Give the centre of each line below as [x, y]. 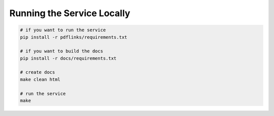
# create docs [38, 72]
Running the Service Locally [70, 13]
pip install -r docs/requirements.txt [68, 58]
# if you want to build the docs [62, 51]
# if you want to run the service [63, 30]
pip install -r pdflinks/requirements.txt [74, 37]
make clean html [40, 79]
